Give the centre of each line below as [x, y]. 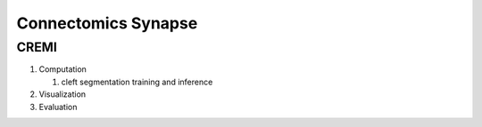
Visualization [62, 94]
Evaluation [58, 107]
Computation [62, 69]
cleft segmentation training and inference [137, 82]
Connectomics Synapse [107, 23]
